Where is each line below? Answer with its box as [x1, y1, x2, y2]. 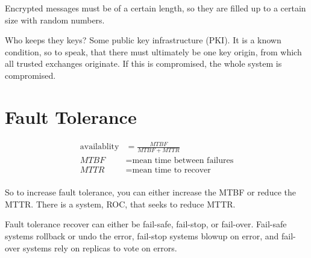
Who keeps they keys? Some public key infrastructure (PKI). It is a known [5, 34, 281, 46]
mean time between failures [132, 156, 234, 165]
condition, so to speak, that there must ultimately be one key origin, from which [5, 45, 302, 58]
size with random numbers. [5, 13, 105, 26]
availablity [80, 143, 119, 152]
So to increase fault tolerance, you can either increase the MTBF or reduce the [5, 186, 296, 198]
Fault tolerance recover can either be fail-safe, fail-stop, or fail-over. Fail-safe [5, 218, 287, 230]
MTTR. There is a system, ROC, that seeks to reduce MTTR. [5, 197, 236, 210]
